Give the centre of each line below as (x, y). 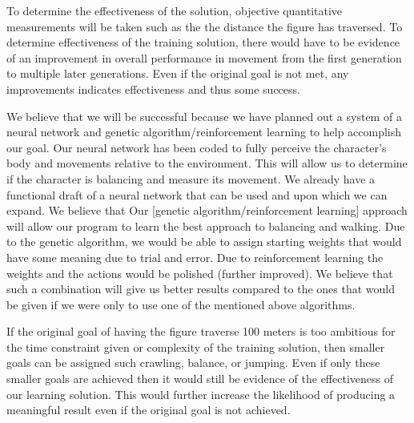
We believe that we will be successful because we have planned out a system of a (204, 116)
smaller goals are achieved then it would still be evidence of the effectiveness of (200, 379)
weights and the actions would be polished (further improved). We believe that (200, 273)
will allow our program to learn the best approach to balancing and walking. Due (206, 226)
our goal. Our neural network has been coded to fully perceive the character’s (197, 147)
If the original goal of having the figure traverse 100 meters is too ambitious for (201, 331)
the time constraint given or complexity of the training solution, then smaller (196, 346)
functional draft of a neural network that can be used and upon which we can (197, 194)
